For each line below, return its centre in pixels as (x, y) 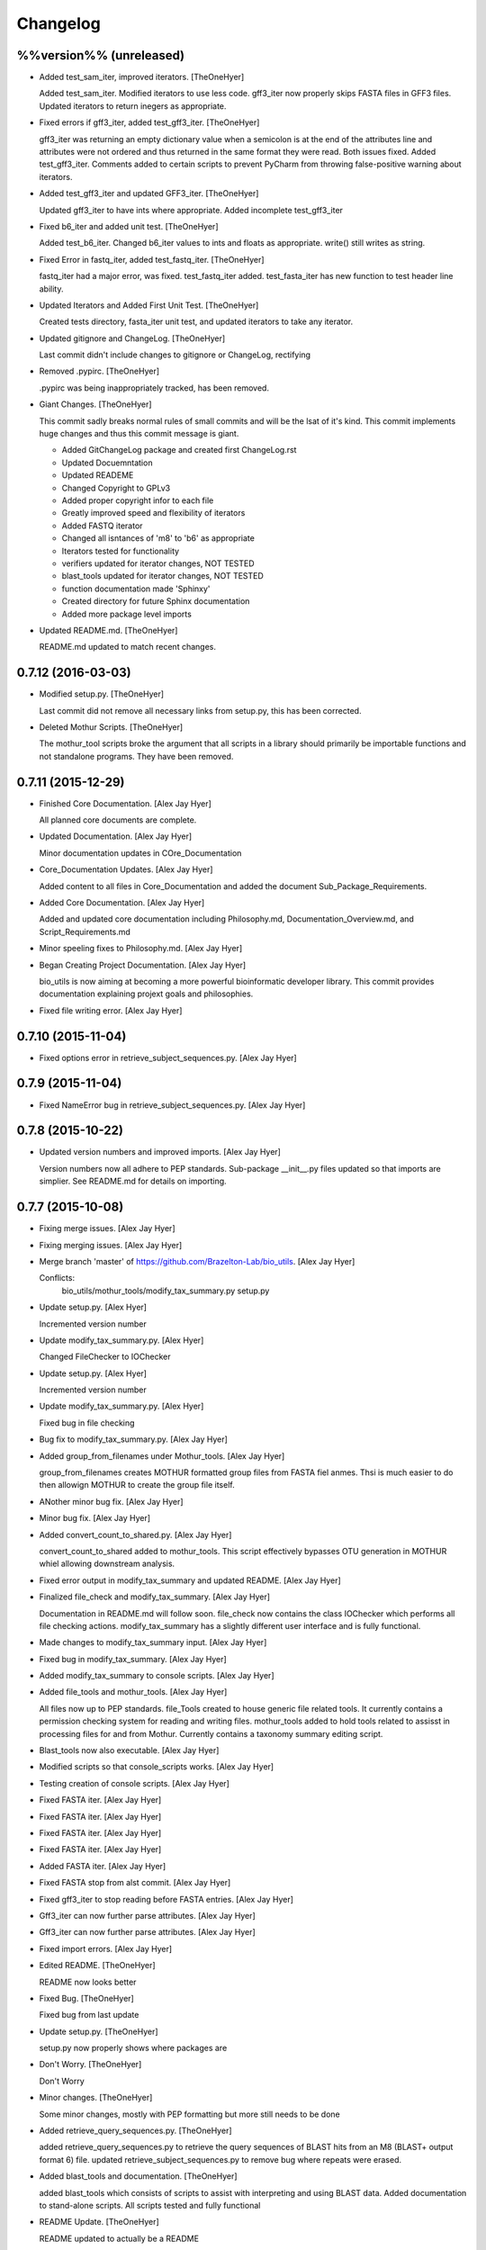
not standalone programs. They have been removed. (136, 756)
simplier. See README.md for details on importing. (133, 1181)
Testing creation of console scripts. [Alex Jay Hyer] (134, 1783)
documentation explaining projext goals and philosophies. (146, 994)
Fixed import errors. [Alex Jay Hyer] (106, 1948)
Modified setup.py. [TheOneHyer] (102, 694)
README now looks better (88, 1982)
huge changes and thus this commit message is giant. (139, 434)
